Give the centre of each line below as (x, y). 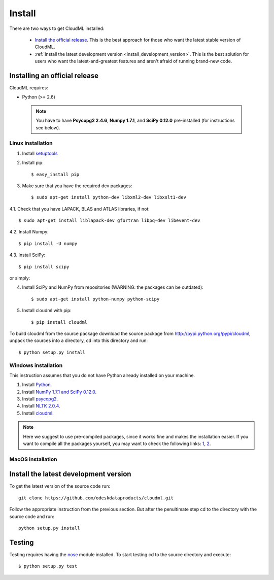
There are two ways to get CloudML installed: (57, 28)
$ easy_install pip (55, 174)
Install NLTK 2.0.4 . (41, 406)
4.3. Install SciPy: (27, 255)
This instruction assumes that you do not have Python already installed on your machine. (102, 375)
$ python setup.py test (48, 566)
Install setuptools (40, 153)
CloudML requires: (29, 88)
